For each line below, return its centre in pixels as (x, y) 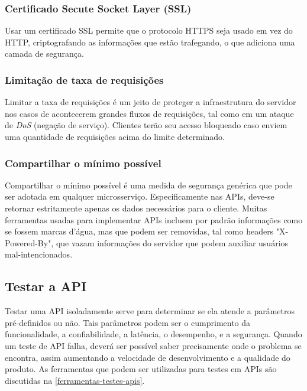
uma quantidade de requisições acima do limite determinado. (115, 136)
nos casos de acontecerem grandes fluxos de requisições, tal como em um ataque (149, 113)
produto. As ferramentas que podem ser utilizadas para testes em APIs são (141, 369)
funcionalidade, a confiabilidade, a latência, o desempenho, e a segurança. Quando (153, 334)
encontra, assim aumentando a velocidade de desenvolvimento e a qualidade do (148, 357)
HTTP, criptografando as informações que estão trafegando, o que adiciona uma (150, 42)
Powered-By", (29, 242)
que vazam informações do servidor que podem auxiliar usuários (172, 242)
